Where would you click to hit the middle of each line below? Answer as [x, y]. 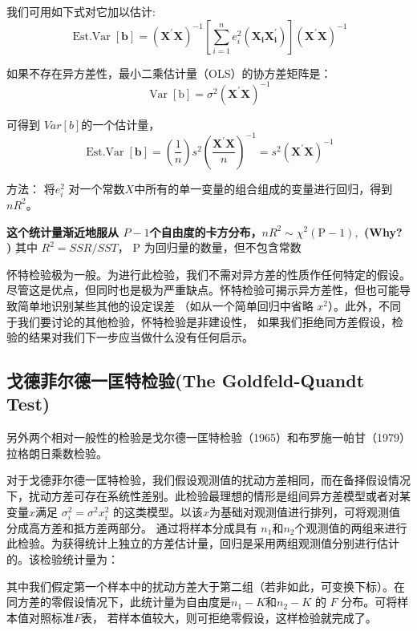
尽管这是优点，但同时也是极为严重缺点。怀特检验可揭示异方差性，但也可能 [203, 290]
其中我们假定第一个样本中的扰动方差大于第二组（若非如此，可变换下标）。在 [206, 586]
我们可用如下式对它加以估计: [81, 11]
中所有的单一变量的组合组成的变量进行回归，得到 [263, 188]
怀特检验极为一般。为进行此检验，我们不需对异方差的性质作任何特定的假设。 [208, 274]
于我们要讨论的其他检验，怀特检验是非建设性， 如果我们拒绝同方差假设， [199, 321]
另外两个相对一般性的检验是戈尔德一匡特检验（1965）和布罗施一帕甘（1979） [208, 437]
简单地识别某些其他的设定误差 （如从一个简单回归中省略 [165, 305]
